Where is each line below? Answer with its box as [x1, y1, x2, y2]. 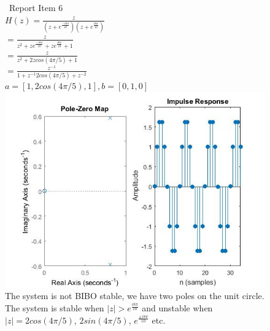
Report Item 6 [9, 1, 63, 14]
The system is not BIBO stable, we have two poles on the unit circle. [5, 289, 264, 302]
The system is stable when [5, 302, 104, 314]
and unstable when [142, 302, 213, 314]
